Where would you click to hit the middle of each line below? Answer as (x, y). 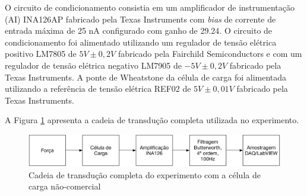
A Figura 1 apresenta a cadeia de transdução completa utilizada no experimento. (152, 120)
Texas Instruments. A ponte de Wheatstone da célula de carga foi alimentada (146, 77)
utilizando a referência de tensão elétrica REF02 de (98, 89)
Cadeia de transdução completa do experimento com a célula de (145, 174)
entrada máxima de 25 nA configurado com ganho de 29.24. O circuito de (139, 30)
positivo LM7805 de (41, 54)
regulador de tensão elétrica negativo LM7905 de (93, 65)
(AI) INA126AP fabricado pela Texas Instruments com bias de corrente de (140, 19)
